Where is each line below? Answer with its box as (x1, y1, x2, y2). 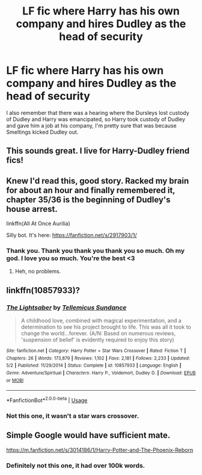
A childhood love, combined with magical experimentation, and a (20, 317, 182, 324)
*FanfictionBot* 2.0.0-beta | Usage (6, 396, 88, 404)
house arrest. (6, 203, 58, 214)
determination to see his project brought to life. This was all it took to (20, 323, 191, 331)
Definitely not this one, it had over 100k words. (6, 461, 145, 470)
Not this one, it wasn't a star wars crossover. (6, 411, 139, 420)
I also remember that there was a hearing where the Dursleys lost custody (6, 109, 189, 116)
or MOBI (6, 377, 24, 383)
